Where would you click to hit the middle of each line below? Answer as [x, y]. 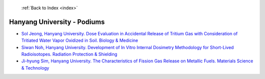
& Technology [35, 68]
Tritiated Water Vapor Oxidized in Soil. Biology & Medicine [80, 40]
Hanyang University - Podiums [57, 22]
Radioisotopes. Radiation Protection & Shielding [69, 54]
